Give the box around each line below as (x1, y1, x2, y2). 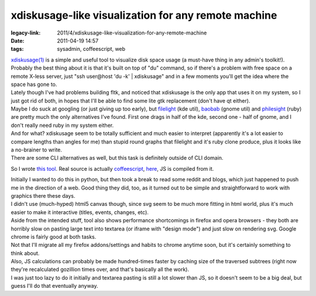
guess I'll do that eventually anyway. (11, 283, 99, 290)
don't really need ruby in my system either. (11, 122, 114, 129)
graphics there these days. (11, 192, 75, 199)
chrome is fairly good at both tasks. (11, 233, 97, 240)
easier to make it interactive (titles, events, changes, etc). (11, 208, 149, 216)
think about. (11, 249, 40, 257)
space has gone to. (11, 81, 57, 88)
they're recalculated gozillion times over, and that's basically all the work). (11, 266, 190, 273)
